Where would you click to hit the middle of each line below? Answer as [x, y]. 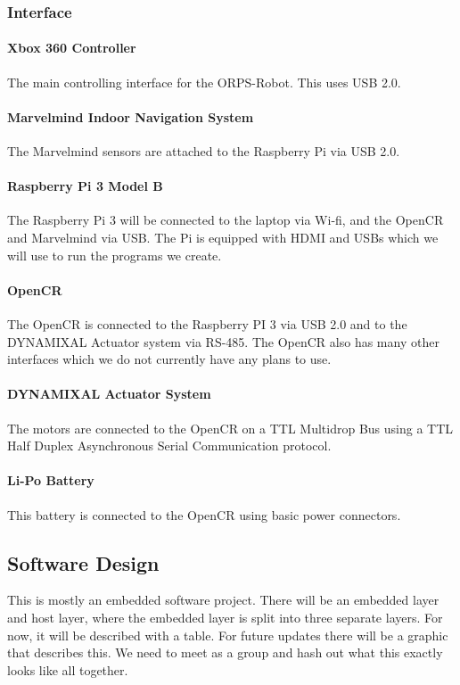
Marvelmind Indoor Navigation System [131, 116]
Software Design [83, 562]
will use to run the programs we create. [115, 255]
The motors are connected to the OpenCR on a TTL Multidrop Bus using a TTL [230, 428]
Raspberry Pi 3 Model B [85, 186]
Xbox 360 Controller [72, 48]
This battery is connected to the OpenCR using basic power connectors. [204, 514]
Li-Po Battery [51, 480]
